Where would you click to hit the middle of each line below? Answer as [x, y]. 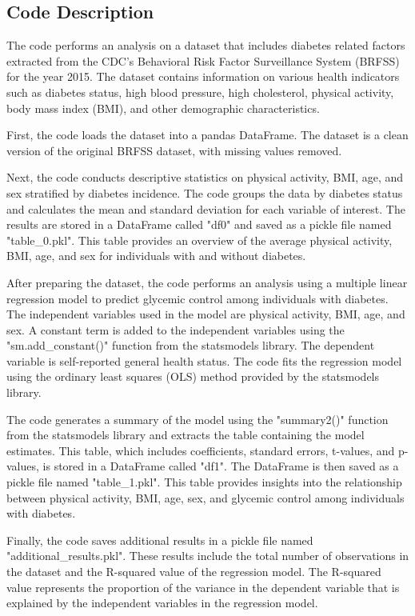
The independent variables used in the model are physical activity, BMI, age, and [206, 314]
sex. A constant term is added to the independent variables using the [176, 329]
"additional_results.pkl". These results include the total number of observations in [208, 556]
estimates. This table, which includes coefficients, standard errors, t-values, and [201, 450]
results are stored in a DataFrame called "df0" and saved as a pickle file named [199, 224]
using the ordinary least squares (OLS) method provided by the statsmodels [193, 376]
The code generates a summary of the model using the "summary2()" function [198, 419]
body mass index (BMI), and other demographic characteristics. [163, 108]
